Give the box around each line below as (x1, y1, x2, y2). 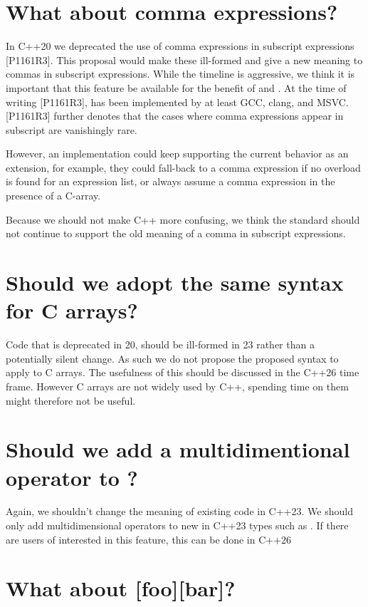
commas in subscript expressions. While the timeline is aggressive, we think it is (6, 66, 355, 81)
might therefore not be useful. (6, 393, 136, 408)
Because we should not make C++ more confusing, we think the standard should (6, 212, 360, 227)
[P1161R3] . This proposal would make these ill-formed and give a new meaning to (6, 52, 363, 67)
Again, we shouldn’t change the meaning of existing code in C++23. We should (6, 504, 353, 519)
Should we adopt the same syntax (6, 268, 344, 297)
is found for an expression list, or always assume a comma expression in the (6, 174, 335, 189)
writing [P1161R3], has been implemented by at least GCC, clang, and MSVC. (6, 94, 349, 109)
